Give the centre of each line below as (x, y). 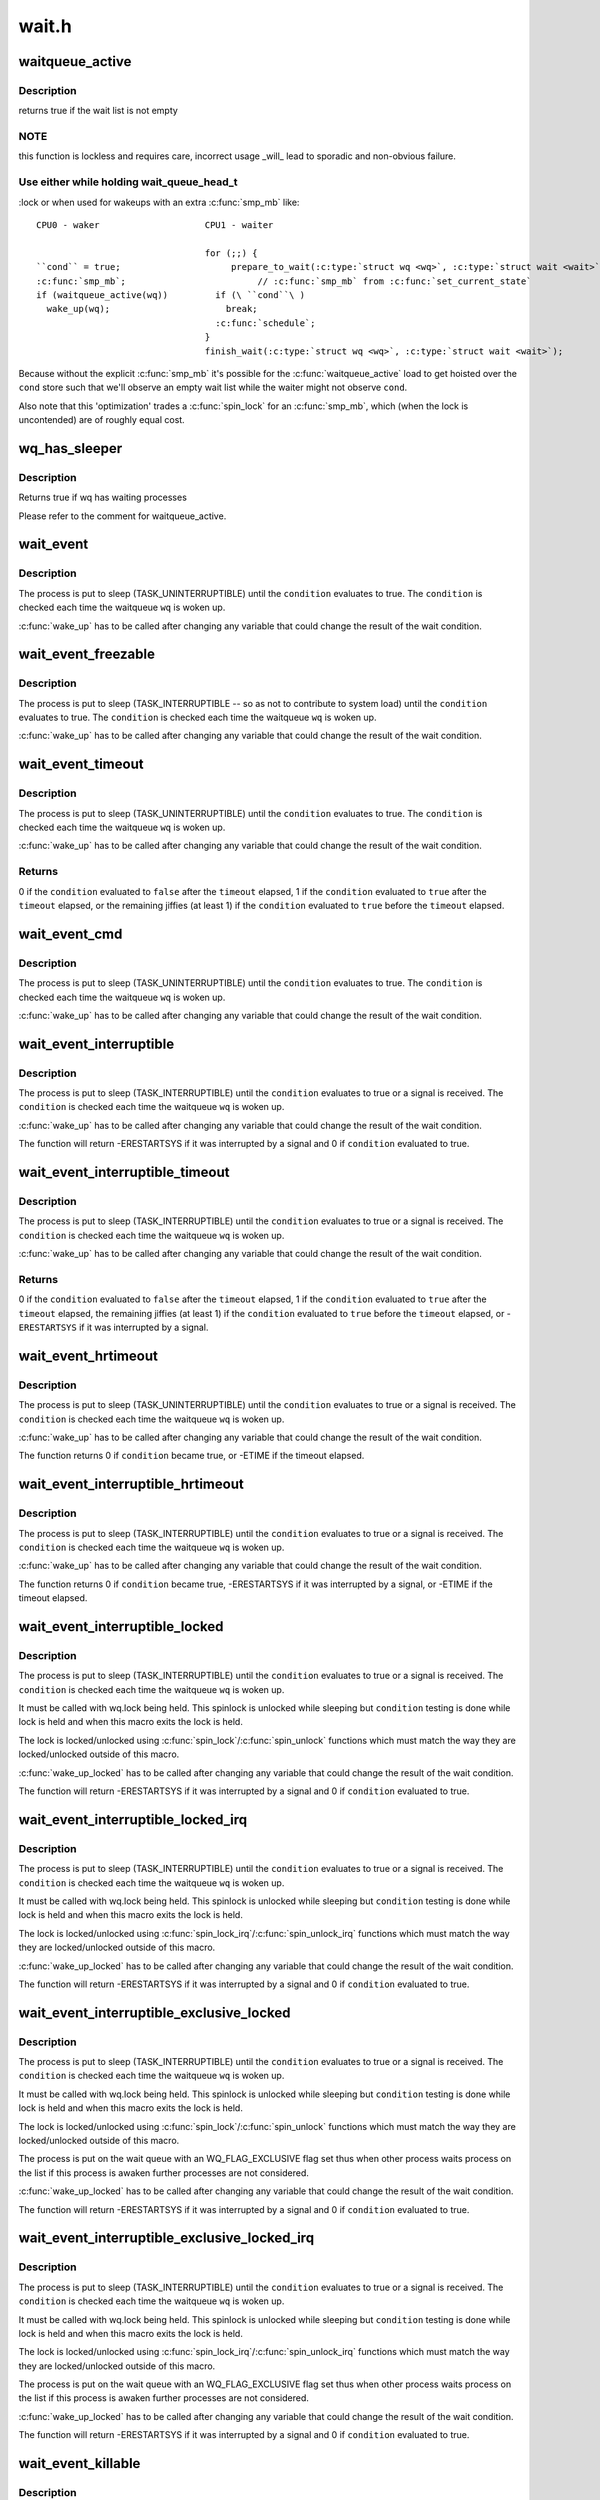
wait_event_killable (79, 2463)
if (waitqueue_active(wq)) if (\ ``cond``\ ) (170, 294)
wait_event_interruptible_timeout (124, 1172)
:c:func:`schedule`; (265, 323)
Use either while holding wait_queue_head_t (128, 182)
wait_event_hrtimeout (88, 1355)
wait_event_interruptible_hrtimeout (131, 1484)
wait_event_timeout (81, 764)
